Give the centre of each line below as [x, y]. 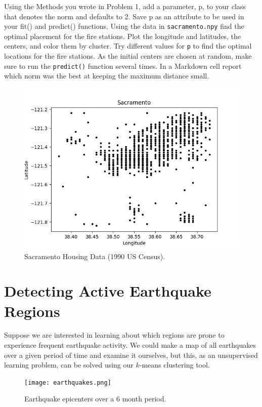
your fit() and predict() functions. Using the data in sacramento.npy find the [124, 26]
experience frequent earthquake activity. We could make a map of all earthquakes [130, 345]
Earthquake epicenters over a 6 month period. [95, 399]
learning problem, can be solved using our [69, 365]
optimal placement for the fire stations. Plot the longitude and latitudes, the [122, 36]
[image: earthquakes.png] [68, 382]
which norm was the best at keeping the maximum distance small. [107, 76]
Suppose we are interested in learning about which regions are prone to [114, 335]
